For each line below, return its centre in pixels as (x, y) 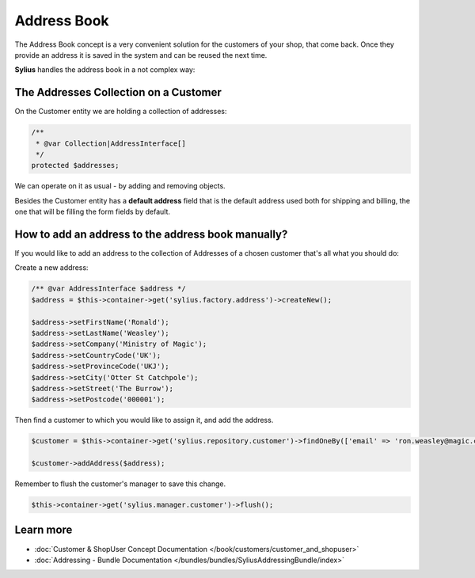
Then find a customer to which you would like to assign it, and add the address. (144, 420)
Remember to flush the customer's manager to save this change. (120, 484)
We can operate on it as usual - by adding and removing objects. (120, 186)
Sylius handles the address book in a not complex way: (105, 70)
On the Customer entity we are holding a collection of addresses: (121, 112)
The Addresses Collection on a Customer (118, 92)
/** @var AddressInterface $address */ (108, 289)
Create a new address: (51, 268)
